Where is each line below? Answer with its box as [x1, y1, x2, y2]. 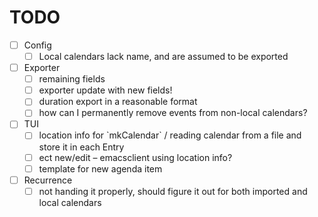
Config [23, 39, 52, 51]
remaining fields [38, 73, 106, 85]
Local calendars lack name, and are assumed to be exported [38, 51, 289, 62]
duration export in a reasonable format [38, 96, 198, 108]
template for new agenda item [38, 162, 163, 175]
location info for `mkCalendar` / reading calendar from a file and [38, 129, 302, 141]
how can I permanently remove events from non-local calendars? [38, 107, 308, 119]
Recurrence [23, 174, 73, 186]
